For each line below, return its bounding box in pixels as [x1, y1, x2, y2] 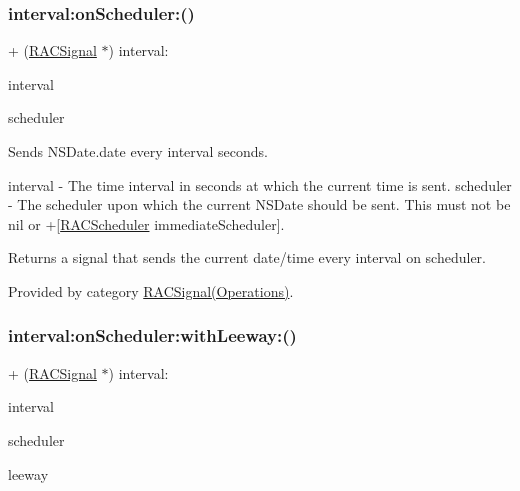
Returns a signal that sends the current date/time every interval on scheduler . [8, 247, 486, 268]
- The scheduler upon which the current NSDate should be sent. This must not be [8, 194, 511, 215]
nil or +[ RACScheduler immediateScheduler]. [8, 213, 285, 234]
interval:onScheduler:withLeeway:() [8, 323, 297, 348]
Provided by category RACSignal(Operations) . [8, 280, 294, 301]
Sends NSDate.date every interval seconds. [8, 141, 268, 161]
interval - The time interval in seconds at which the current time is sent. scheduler [8, 174, 512, 195]
